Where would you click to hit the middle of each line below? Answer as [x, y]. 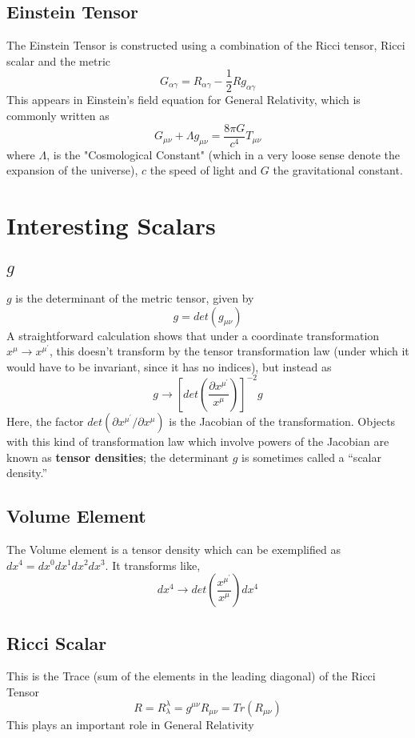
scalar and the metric [59, 60]
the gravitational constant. [338, 170]
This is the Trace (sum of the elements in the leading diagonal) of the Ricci [191, 676]
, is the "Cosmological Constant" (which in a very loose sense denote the [223, 154]
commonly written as [58, 116]
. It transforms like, [153, 565]
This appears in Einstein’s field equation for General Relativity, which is [184, 100]
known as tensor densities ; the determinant [118, 457]
